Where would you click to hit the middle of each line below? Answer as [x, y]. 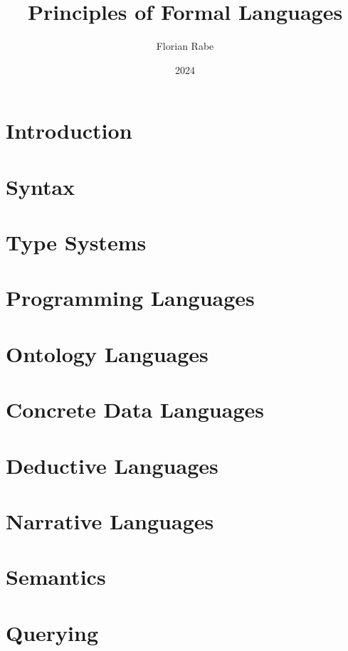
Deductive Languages [112, 465]
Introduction [69, 131]
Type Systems [76, 242]
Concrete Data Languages [135, 409]
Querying [52, 632]
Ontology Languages [107, 353]
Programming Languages [130, 298]
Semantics [56, 577]
